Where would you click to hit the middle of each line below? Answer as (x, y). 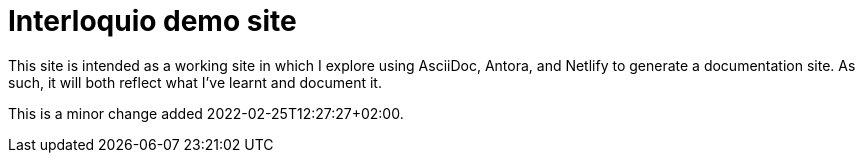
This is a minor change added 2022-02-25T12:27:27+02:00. (206, 113)
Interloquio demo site (152, 21)
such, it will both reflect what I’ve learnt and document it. (195, 82)
